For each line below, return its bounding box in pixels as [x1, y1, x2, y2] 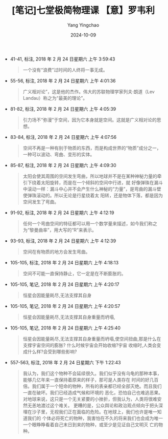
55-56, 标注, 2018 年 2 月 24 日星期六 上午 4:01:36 [10, 77, 116, 83]
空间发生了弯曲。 [22, 198, 59, 205]
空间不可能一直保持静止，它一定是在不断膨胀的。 [22, 270, 126, 277]
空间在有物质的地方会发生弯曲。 [22, 248, 90, 255]
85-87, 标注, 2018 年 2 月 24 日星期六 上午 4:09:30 [10, 162, 116, 168]
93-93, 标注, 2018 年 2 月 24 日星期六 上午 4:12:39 [10, 238, 116, 244]
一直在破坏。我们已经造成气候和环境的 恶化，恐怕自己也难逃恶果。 [22, 389, 163, 395]
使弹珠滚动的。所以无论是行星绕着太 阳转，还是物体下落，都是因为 [22, 192, 163, 198]
